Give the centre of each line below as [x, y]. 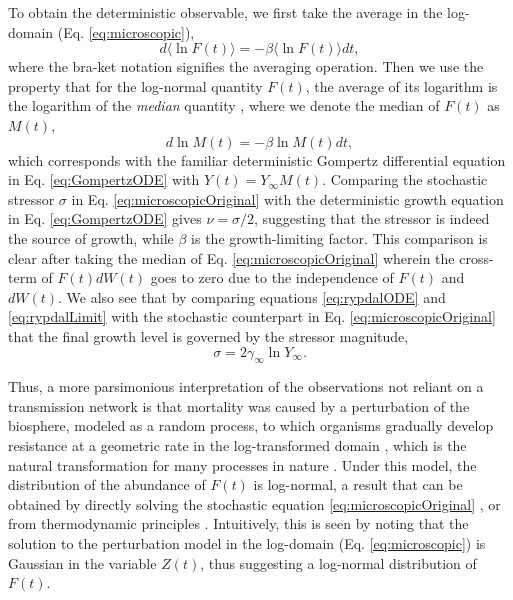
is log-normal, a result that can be [358, 484]
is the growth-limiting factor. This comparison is [339, 237]
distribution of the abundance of [107, 484]
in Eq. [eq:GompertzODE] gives [105, 218]
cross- [476, 257]
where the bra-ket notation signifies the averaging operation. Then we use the [246, 66]
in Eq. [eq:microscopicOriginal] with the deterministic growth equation [287, 198]
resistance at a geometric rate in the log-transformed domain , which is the [237, 445]
